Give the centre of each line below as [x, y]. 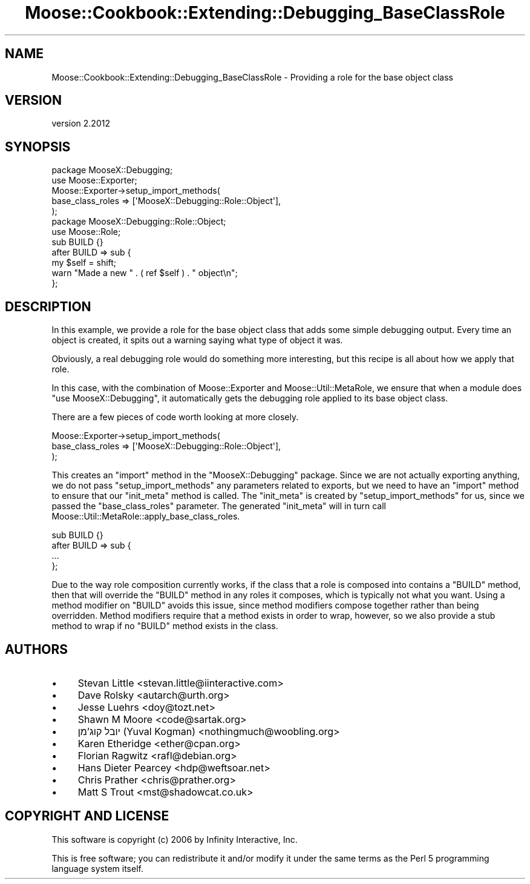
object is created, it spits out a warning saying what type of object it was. [197, 340]
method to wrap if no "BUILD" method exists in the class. [165, 626]
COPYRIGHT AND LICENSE [87, 816]
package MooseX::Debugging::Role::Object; [139, 222]
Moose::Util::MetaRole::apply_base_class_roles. [146, 516]
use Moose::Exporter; [94, 180]
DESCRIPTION [48, 306]
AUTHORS [37, 649]
